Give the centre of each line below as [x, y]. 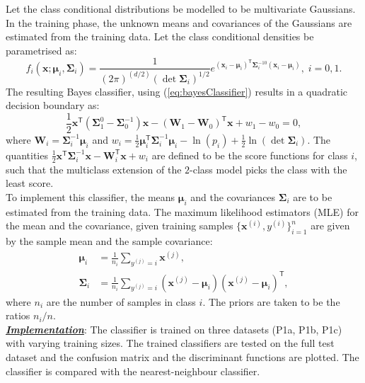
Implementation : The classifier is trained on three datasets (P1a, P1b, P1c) [174, 329]
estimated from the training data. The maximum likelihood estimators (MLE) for [182, 211]
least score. [30, 183]
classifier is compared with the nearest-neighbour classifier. [133, 371]
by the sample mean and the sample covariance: [109, 241]
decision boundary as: [53, 105]
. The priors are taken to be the [271, 301]
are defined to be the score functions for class [250, 155]
